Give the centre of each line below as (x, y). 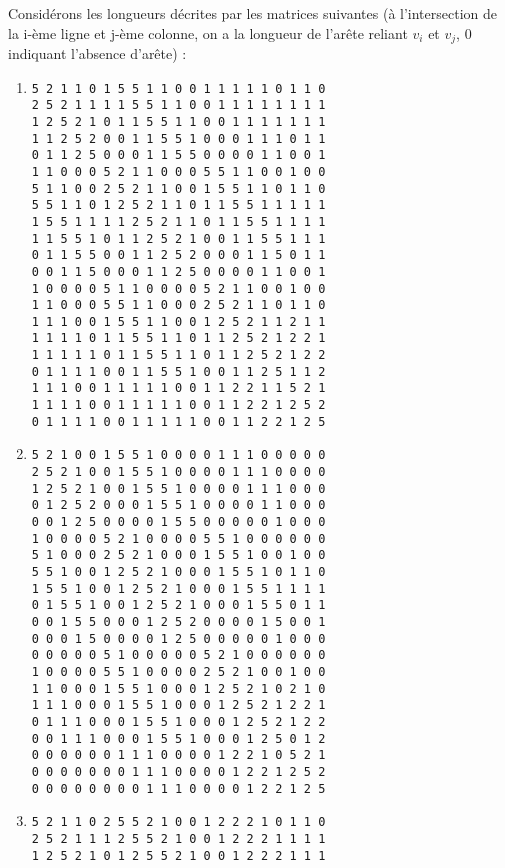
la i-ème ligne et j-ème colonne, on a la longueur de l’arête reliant (208, 32)
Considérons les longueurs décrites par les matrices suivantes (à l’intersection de (253, 13)
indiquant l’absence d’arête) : (97, 53)
